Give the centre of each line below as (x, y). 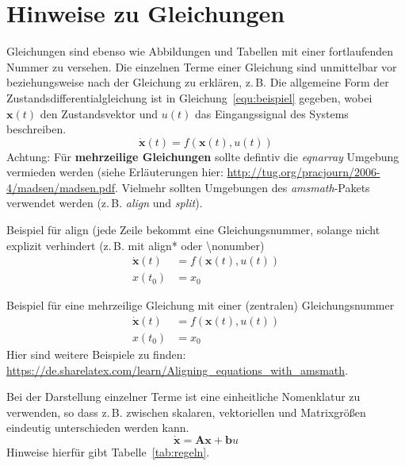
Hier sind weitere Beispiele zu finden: (96, 354)
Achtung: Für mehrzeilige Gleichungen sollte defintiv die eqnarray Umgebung (203, 156)
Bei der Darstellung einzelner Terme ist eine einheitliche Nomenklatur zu (183, 397)
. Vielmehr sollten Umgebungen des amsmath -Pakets (243, 187)
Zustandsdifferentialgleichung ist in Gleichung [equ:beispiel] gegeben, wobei (189, 97)
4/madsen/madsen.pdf (61, 187)
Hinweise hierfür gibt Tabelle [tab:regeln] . (108, 452)
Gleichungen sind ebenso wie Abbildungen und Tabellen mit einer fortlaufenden (200, 51)
